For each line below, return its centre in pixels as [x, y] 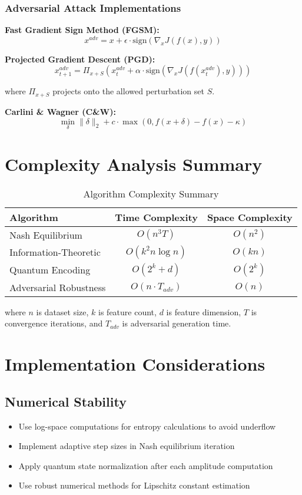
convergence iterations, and [54, 323]
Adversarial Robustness [58, 287]
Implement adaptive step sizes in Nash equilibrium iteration [127, 446]
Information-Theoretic [55, 252]
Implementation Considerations [135, 364]
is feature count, [127, 311]
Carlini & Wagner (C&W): [60, 111]
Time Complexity [156, 217]
